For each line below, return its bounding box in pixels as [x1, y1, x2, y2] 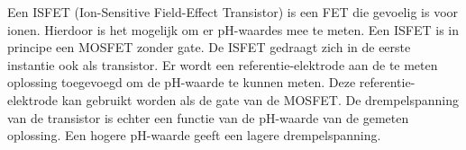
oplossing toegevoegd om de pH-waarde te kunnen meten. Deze [7, 73, 356, 92]
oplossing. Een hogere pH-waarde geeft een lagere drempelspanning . [7, 126, 381, 145]
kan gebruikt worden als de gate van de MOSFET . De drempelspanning [61, 90, 460, 109]
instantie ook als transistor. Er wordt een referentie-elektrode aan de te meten [7, 55, 438, 74]
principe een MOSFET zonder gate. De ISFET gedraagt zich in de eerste [7, 38, 411, 57]
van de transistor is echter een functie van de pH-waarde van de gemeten [7, 108, 409, 127]
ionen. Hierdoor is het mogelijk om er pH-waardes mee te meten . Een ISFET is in [7, 20, 460, 39]
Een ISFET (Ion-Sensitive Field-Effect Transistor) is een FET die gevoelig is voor [7, 3, 459, 21]
